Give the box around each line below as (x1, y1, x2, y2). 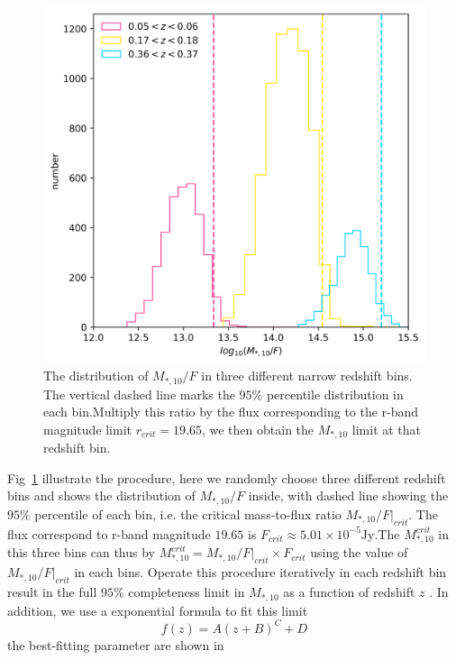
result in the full (7, 582, 97, 601)
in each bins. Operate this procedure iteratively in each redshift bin (74, 563, 447, 582)
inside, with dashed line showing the (248, 486, 449, 505)
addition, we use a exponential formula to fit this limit (7, 600, 308, 619)
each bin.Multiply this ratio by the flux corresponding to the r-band (43, 402, 419, 421)
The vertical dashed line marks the (43, 384, 235, 403)
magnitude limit (43, 419, 132, 438)
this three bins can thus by (7, 543, 155, 562)
